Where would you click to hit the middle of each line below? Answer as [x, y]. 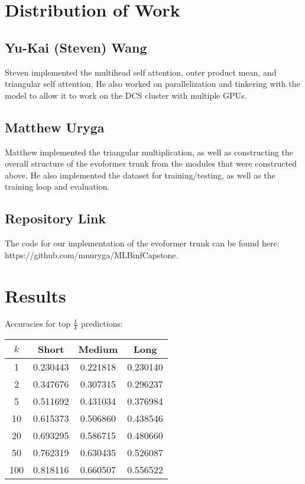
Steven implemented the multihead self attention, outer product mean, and [141, 72]
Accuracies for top [38, 324]
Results [35, 295]
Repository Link [56, 218]
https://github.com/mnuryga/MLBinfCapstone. [92, 254]
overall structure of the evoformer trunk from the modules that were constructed [151, 163]
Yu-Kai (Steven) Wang [76, 47]
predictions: [102, 324]
